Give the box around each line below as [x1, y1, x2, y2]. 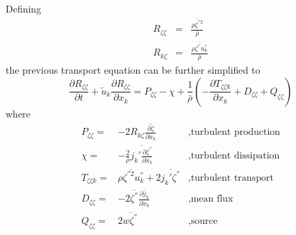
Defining [6, 1, 42, 15]
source [190, 216, 217, 226]
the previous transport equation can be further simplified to [6, 63, 261, 77]
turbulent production [190, 127, 281, 138]
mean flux [190, 194, 233, 204]
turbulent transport [190, 172, 274, 183]
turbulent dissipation [190, 151, 280, 161]
